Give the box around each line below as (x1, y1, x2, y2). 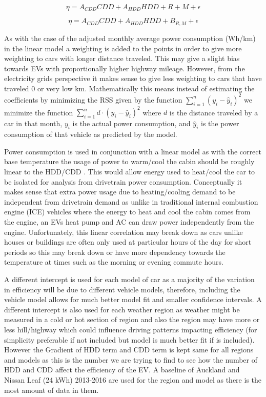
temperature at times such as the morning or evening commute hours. (4, 256, 223, 267)
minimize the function (4, 107, 73, 117)
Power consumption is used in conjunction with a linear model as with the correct (4, 146, 261, 156)
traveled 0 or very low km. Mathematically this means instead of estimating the (4, 83, 255, 93)
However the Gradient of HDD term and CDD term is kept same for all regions (4, 344, 254, 355)
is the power (201, 118, 239, 129)
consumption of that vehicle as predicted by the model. (4, 129, 177, 140)
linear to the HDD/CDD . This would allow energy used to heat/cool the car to (4, 166, 255, 177)
